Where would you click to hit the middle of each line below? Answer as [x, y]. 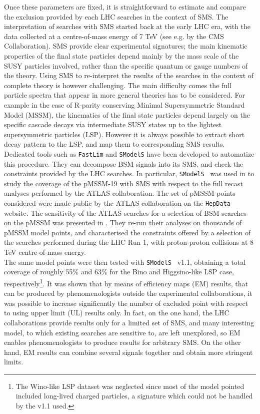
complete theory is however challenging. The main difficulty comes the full [118, 85]
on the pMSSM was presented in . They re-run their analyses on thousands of [123, 223]
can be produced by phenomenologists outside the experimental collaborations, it [128, 293]
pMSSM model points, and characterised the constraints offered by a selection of [127, 232]
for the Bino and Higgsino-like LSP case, [172, 272]
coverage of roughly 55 [38, 272]
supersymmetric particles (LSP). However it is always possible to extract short [124, 134]
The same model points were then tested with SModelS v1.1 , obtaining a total [125, 262]
